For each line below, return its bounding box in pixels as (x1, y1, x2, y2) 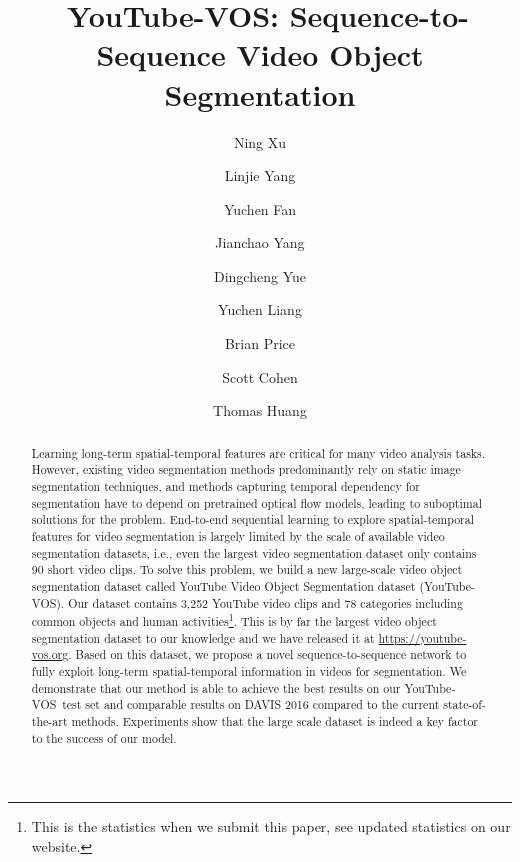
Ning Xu (233, 131, 287, 152)
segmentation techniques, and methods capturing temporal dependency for (31, 477, 420, 494)
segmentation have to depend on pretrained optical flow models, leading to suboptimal (31, 494, 482, 511)
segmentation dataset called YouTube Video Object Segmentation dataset (31, 577, 416, 594)
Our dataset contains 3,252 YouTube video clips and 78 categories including (68, 594, 463, 611)
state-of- (443, 696, 486, 713)
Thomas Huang (213, 400, 307, 421)
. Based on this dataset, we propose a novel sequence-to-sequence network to (68, 646, 467, 663)
